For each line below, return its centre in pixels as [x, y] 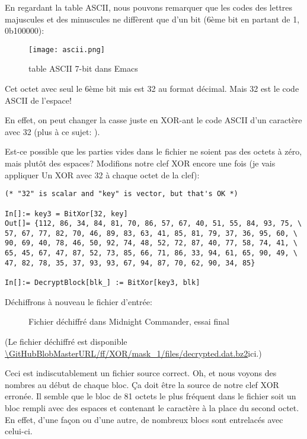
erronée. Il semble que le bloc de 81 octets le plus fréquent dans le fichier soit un [151, 396]
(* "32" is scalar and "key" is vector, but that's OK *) [121, 194]
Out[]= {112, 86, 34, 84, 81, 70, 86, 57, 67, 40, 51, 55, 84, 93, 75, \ [153, 224]
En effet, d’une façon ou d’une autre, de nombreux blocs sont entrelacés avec [144, 419]
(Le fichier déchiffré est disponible [66, 341]
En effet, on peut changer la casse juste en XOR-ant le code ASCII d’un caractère [153, 120]
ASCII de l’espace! [38, 100]
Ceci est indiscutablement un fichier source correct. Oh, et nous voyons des [141, 373]
